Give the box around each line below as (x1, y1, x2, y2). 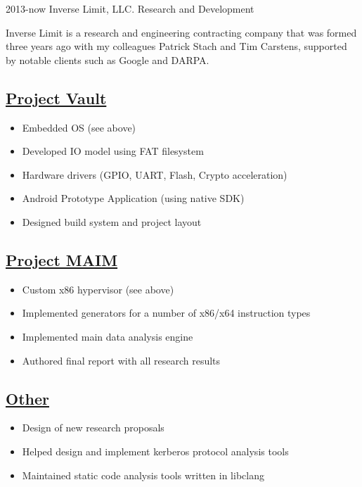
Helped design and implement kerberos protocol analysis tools (22, 443, 289, 458)
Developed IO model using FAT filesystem (22, 144, 204, 158)
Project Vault (6, 87, 107, 108)
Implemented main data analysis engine (22, 329, 193, 343)
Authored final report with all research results (22, 353, 221, 367)
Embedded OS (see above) (22, 120, 136, 134)
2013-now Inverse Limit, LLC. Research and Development (6, 1, 254, 15)
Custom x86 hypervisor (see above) (22, 282, 174, 296)
